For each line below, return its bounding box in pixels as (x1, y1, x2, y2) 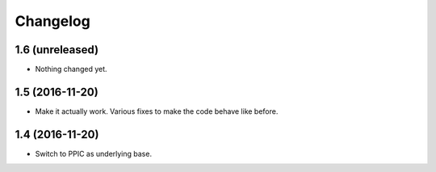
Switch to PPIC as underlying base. (35, 149, 153, 158)
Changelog (15, 12, 90, 30)
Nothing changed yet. (35, 65, 108, 74)
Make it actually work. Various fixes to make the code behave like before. (35, 106, 279, 116)
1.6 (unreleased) (15, 43, 99, 57)
